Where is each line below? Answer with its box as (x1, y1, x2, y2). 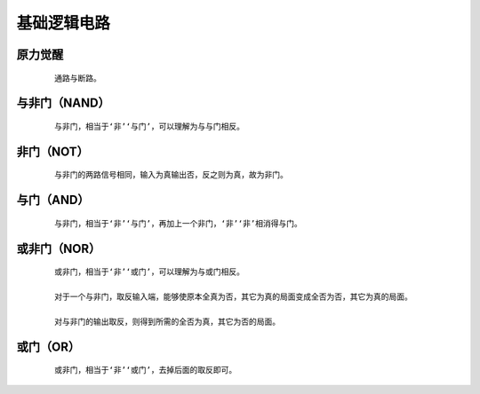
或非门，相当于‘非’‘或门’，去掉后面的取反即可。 (54, 365, 237, 375)
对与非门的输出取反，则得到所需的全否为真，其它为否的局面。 (54, 316, 280, 327)
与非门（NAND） (16, 96, 110, 111)
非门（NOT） (16, 144, 89, 159)
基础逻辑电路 (16, 13, 111, 33)
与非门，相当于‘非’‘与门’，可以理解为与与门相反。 (54, 121, 244, 131)
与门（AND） (16, 193, 90, 208)
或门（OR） (16, 339, 80, 354)
